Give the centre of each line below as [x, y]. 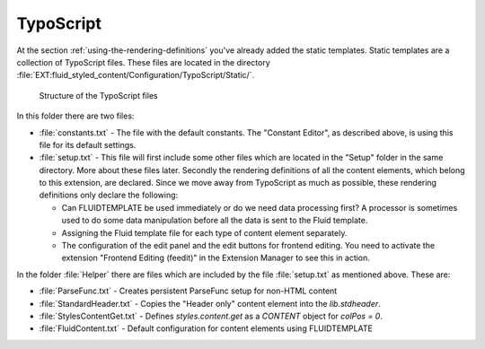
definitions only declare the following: [109, 195]
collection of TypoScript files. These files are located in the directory [144, 62]
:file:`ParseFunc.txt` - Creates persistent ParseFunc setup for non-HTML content [188, 291]
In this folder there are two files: [75, 116]
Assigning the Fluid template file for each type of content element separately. [204, 232]
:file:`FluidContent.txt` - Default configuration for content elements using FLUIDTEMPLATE [206, 328]
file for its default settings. [88, 144]
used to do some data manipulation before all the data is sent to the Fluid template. [215, 221]
